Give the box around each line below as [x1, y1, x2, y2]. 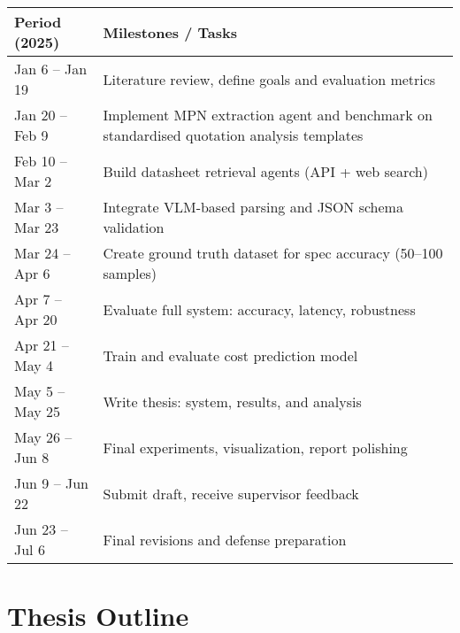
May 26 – [14, 427, 73, 447]
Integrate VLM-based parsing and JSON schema [103, 197, 403, 217]
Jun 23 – [14, 519, 68, 539]
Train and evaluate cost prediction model [103, 344, 358, 366]
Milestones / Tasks [103, 21, 238, 42]
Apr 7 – [14, 289, 62, 309]
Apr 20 [14, 309, 57, 329]
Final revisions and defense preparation [103, 529, 347, 550]
